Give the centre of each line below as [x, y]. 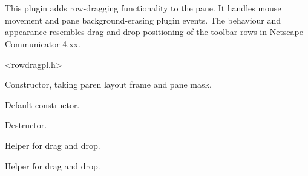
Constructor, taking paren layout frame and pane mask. [108, 84]
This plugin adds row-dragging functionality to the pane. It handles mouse [143, 8]
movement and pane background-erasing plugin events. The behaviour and [143, 20]
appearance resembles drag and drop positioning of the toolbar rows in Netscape [154, 32]
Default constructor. [42, 104]
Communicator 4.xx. [43, 43]
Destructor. [26, 125]
